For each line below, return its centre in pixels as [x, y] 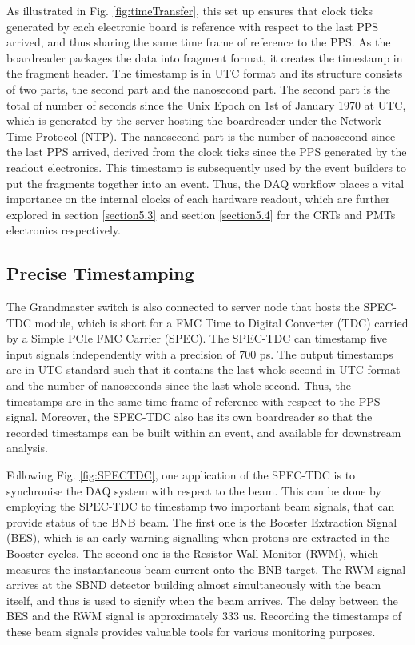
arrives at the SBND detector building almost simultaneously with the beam [194, 585]
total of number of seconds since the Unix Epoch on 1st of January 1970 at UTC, [206, 104]
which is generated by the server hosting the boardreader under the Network [194, 120]
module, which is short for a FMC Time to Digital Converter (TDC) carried [221, 322]
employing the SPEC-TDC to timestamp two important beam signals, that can [201, 506]
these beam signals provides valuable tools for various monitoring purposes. [191, 631]
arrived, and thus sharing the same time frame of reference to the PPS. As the [199, 42]
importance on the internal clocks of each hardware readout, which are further [198, 199]
